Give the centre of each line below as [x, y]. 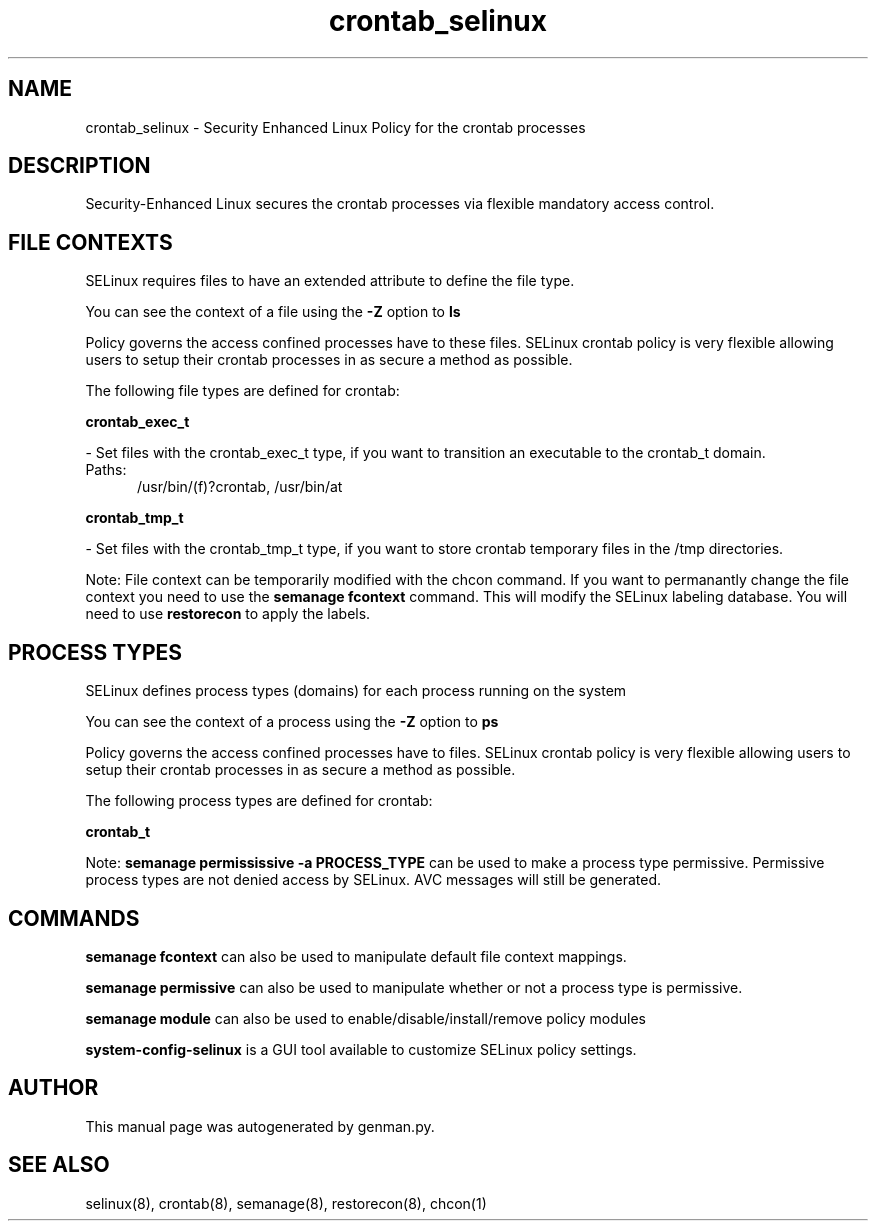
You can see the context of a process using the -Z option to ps [292, 722]
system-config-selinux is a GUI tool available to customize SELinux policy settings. [361, 1049]
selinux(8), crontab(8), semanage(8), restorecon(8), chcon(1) [286, 1203]
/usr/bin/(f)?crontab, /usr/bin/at [240, 487]
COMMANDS [74, 918]
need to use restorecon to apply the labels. [228, 614]
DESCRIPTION [79, 166]
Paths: [106, 470]
